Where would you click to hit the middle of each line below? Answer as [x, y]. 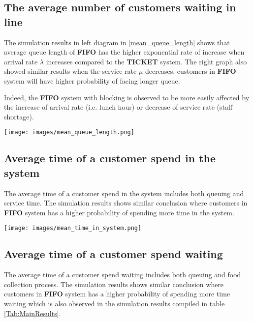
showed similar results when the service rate [70, 71]
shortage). [19, 116]
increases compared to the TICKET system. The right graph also [146, 61]
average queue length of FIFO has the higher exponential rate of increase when [124, 52]
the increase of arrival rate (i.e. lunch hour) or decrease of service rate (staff [118, 107]
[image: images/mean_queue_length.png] [69, 132]
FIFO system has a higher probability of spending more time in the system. [119, 212]
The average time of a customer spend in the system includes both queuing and [124, 193]
